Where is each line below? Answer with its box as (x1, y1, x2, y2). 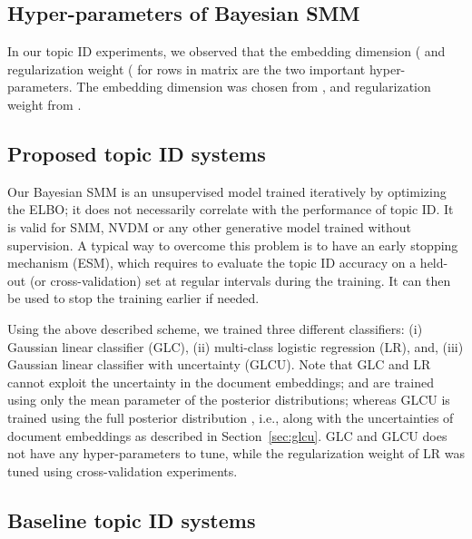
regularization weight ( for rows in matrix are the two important (7, 59, 366, 78)
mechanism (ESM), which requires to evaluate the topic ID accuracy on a (7, 253, 417, 272)
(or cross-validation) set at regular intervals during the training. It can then (29, 270, 451, 289)
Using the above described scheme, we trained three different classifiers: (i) (7, 318, 423, 338)
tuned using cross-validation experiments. (7, 461, 238, 480)
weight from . (7, 94, 82, 113)
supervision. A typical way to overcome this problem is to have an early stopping (7, 235, 458, 254)
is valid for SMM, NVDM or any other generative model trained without (7, 217, 412, 236)
